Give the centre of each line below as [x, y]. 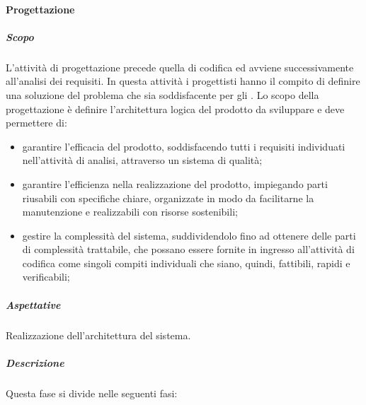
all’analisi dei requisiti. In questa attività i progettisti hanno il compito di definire [183, 81]
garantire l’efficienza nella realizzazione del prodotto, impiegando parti [175, 183]
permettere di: [36, 123]
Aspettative [33, 304]
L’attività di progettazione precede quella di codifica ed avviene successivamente [180, 67]
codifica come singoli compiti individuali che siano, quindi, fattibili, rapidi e [186, 263]
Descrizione [35, 362]
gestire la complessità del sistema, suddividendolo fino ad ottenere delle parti [189, 235]
